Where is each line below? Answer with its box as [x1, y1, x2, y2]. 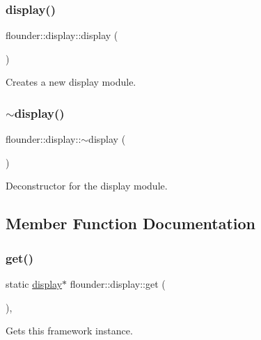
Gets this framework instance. [6, 323, 133, 338]
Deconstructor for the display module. [6, 178, 168, 193]
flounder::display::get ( [70, 277, 166, 291]
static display [6, 277, 63, 291]
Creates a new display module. [6, 75, 136, 89]
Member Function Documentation [6, 212, 256, 234]
